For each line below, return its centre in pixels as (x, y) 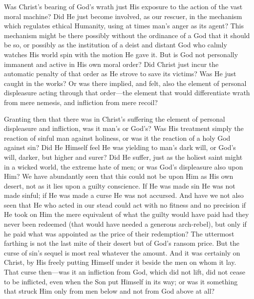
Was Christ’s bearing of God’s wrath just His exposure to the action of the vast (123, 6)
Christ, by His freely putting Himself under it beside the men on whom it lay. (120, 262)
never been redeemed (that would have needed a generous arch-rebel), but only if (125, 224)
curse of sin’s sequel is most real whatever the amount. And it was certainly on (122, 252)
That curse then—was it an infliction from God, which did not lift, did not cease (125, 272)
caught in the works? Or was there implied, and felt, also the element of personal (125, 83)
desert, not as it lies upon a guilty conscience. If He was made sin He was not (120, 185)
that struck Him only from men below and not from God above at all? (109, 291)
